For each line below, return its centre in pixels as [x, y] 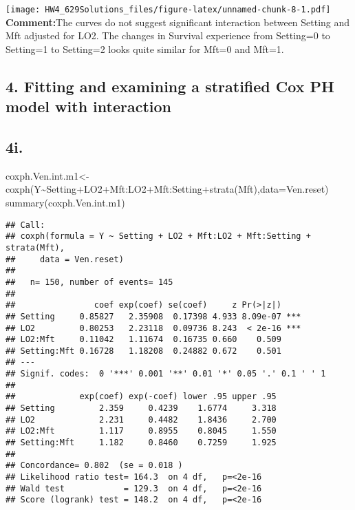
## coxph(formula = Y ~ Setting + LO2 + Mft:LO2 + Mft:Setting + [158, 236]
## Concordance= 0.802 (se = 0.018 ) [94, 466]
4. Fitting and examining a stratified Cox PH [170, 86]
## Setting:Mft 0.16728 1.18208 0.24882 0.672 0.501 [143, 351]
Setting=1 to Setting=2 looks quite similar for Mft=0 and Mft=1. [145, 49]
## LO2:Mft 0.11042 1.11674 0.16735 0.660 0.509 [143, 340]
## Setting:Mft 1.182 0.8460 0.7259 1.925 [141, 443]
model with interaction [88, 106]
